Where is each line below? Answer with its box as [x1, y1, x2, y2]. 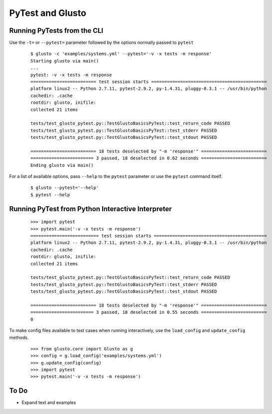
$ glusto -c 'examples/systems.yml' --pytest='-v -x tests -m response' [30, 51, 212, 57]
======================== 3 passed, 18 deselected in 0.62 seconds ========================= [30, 156, 267, 161]
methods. [9, 334, 29, 340]
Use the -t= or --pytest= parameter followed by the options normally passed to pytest [9, 40, 194, 46]
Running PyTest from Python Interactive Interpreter [9, 204, 172, 213]
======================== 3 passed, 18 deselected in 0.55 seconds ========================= [30, 310, 267, 315]
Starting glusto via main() [30, 58, 99, 64]
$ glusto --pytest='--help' [30, 185, 99, 191]
